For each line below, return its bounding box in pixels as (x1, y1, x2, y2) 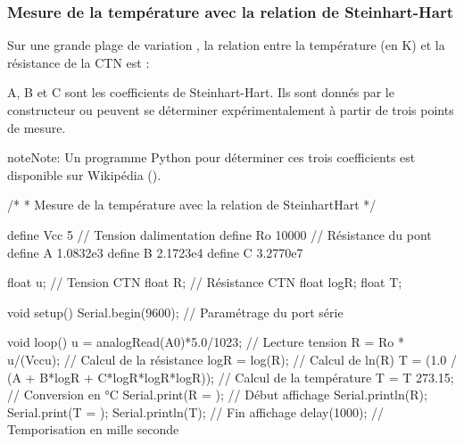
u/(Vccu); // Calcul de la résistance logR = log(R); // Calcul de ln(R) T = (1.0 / (7, 349, 457, 368)
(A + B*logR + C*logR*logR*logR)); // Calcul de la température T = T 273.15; (7, 367, 454, 386)
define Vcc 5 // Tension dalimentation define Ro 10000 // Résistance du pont (7, 225, 432, 243)
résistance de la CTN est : (7, 53, 150, 71)
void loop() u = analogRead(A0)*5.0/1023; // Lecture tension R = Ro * (7, 333, 405, 351)
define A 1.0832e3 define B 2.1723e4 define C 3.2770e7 (7, 243, 303, 261)
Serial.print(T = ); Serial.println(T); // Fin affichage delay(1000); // (7, 402, 384, 421)
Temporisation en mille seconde (7, 420, 179, 439)
